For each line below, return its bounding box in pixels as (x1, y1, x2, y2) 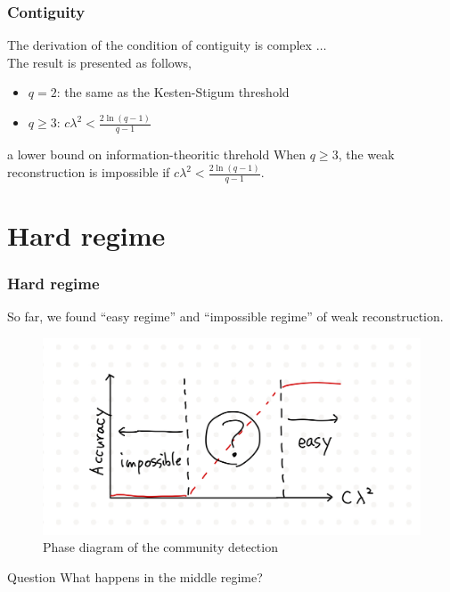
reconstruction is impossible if (7, 163, 170, 182)
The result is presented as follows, (7, 53, 192, 71)
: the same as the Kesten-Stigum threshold (56, 83, 290, 101)
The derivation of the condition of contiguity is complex (7, 36, 312, 54)
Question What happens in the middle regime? (7, 567, 263, 586)
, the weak (338, 145, 395, 164)
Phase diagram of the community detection (43, 538, 278, 556)
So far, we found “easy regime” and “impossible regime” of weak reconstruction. (7, 307, 444, 326)
